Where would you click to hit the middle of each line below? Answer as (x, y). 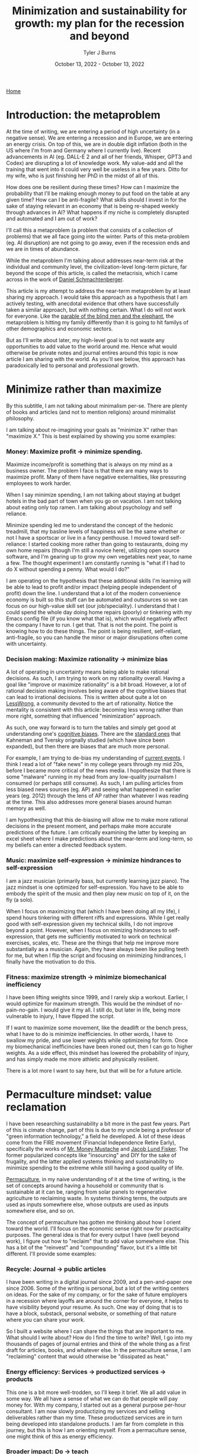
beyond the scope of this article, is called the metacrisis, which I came (92, 273)
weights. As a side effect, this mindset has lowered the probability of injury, (98, 1053)
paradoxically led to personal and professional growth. (73, 365)
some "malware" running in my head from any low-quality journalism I (91, 777)
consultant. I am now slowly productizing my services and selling (86, 1411)
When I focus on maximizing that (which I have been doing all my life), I (93, 911)
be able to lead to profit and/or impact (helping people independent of (92, 587)
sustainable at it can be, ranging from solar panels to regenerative (86, 1192)
